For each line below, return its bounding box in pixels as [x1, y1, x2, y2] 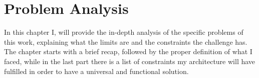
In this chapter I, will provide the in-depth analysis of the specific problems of [4, 27, 243, 37]
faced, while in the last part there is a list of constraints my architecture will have [4, 56, 255, 66]
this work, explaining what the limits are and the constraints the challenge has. [4, 36, 247, 47]
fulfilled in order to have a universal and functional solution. [4, 66, 189, 76]
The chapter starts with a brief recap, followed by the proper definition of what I [4, 46, 252, 57]
